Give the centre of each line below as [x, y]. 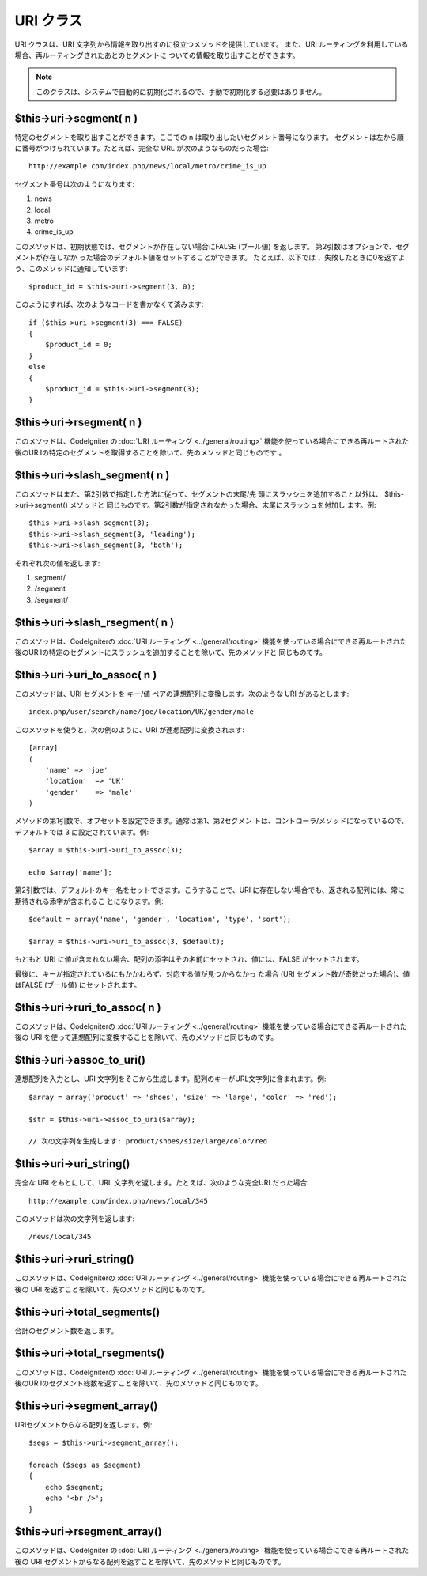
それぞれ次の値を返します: [57, 563]
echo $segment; [74, 1487]
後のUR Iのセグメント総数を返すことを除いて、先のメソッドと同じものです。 [138, 1383]
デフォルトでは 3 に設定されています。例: [82, 832]
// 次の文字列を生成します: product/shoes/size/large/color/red [148, 1141]
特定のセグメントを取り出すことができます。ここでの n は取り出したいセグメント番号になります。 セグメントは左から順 [210, 137]
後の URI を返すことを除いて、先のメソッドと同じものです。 [112, 1289]
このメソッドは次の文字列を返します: [75, 1219]
